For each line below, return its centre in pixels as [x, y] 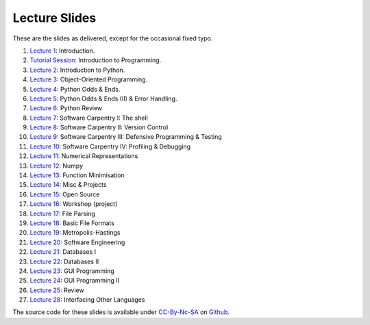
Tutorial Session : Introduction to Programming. [96, 60]
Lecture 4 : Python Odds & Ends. [75, 89]
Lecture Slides [54, 18]
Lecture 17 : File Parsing [63, 213]
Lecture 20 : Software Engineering [77, 242]
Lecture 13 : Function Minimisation [77, 175]
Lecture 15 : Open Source [65, 194]
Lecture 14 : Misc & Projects [68, 185]
